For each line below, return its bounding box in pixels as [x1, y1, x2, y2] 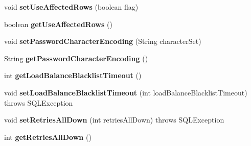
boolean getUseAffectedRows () [4, 18, 112, 29]
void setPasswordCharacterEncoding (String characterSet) [4, 36, 201, 46]
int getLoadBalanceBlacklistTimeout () [4, 70, 142, 81]
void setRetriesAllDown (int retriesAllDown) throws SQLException [4, 114, 224, 125]
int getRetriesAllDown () [4, 131, 92, 142]
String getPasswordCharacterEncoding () [4, 53, 148, 63]
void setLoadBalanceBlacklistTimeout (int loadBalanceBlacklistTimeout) [4, 87, 247, 98]
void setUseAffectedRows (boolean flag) [4, 2, 139, 12]
